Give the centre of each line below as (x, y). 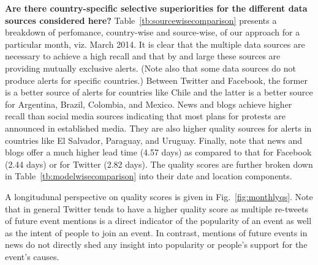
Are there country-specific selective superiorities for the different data (156, 8)
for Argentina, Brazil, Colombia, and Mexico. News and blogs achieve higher (149, 104)
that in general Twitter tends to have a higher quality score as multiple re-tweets (157, 208)
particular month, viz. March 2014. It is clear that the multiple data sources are (155, 44)
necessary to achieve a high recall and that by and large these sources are (143, 56)
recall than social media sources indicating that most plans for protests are (146, 116)
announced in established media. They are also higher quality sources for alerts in (158, 128)
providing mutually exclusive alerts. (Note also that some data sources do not (151, 68)
